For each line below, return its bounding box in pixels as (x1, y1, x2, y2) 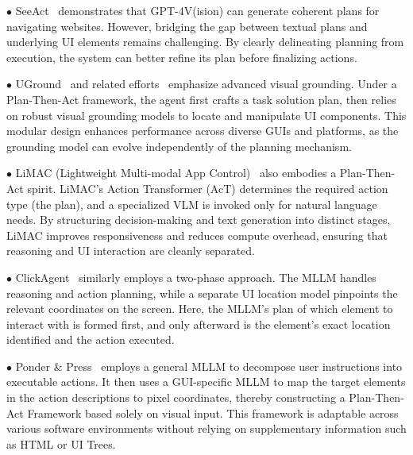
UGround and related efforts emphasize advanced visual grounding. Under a (15, 75, 397, 92)
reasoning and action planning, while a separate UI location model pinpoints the (6, 284, 398, 301)
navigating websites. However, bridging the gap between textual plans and (6, 17, 368, 34)
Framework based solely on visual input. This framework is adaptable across (27, 404, 399, 421)
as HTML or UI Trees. (6, 435, 116, 452)
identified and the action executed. (6, 331, 175, 348)
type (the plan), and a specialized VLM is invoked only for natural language (6, 195, 377, 212)
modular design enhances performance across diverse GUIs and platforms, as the (6, 122, 399, 139)
